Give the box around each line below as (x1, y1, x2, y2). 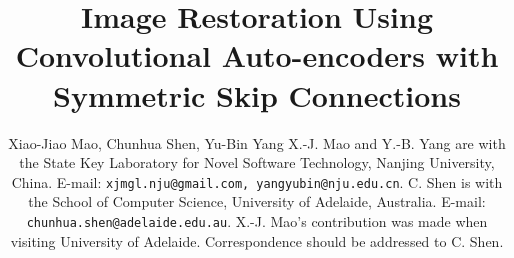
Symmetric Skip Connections (53, 74, 461, 115)
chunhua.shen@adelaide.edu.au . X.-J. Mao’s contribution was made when (26, 210, 488, 231)
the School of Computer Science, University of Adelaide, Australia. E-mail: (28, 191, 486, 212)
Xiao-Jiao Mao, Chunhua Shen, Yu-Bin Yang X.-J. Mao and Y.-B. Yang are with (8, 132, 506, 153)
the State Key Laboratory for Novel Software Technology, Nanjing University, (19, 152, 495, 173)
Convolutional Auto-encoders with (15, 35, 499, 76)
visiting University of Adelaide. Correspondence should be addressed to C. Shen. (10, 230, 504, 251)
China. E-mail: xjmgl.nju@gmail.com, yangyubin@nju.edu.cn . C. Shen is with (11, 171, 503, 192)
